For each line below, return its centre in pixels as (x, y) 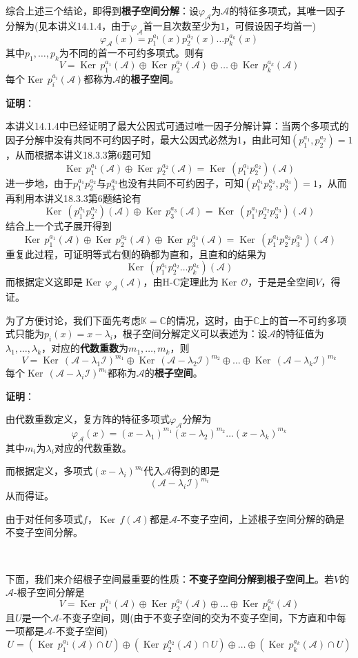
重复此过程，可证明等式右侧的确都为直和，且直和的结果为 (136, 253)
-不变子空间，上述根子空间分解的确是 (261, 518)
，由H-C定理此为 (181, 282)
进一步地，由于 (39, 182)
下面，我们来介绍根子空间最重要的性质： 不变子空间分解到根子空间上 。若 (170, 578)
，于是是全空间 (282, 282)
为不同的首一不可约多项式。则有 (131, 53)
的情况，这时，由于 (209, 320)
